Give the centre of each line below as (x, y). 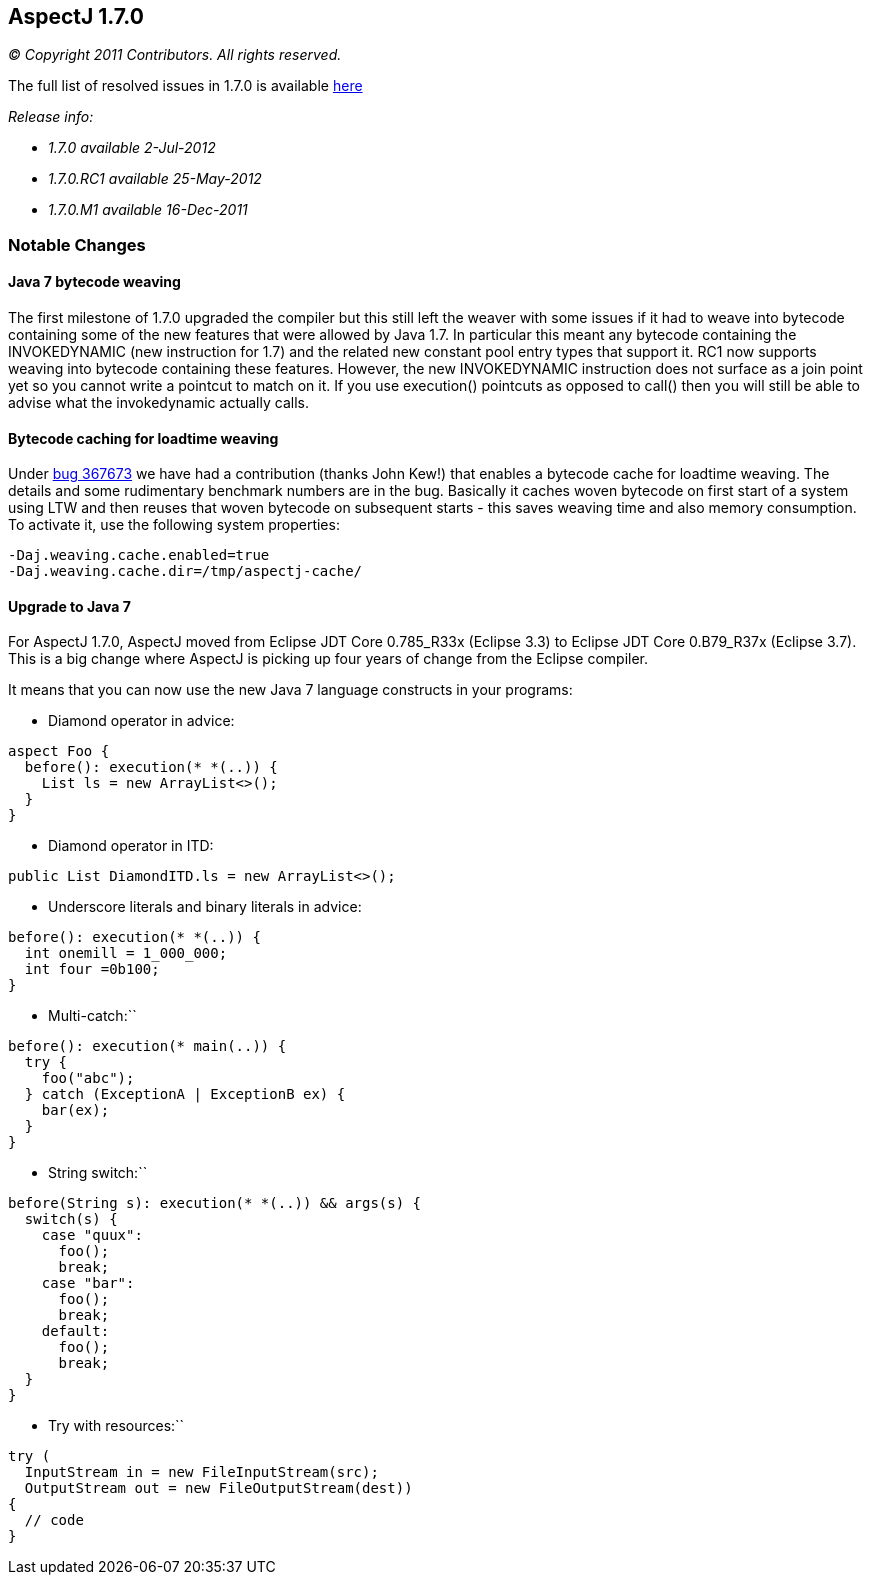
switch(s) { (71, 1219)
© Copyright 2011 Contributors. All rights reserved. (175, 55)
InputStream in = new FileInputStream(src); (201, 1472)
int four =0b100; (92, 969)
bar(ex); (75, 1110)
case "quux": (92, 1235)
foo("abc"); (88, 1078)
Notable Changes (77, 244)
